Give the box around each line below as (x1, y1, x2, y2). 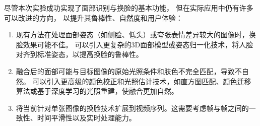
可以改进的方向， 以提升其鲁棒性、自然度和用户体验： (4, 12, 183, 23)
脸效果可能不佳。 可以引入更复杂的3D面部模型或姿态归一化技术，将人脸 (16, 39, 253, 49)
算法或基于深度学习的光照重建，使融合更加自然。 (16, 86, 178, 96)
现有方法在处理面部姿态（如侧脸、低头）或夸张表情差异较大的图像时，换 (16, 29, 256, 40)
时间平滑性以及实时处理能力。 (37, 112, 136, 123)
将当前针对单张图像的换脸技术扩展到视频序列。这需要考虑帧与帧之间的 (16, 102, 249, 113)
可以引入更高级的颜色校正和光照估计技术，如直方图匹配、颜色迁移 (32, 76, 251, 86)
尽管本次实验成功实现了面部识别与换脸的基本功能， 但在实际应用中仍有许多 (4, 3, 253, 13)
